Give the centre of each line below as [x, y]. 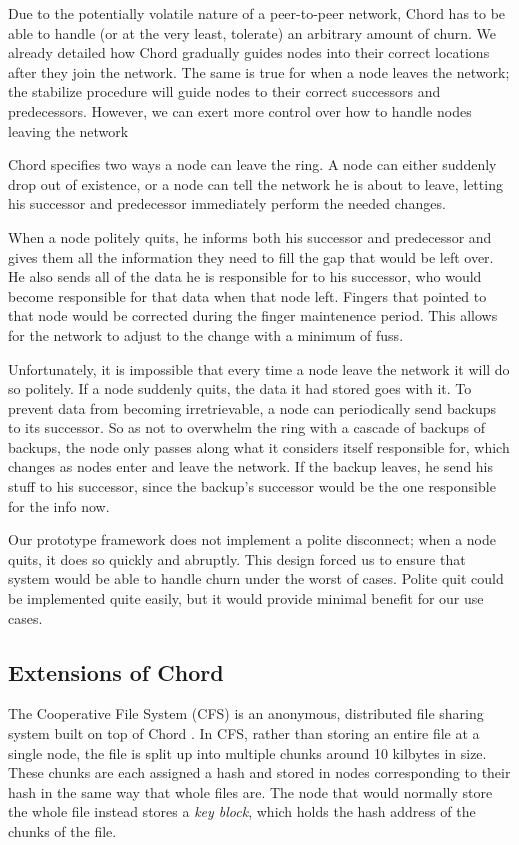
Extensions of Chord [116, 671]
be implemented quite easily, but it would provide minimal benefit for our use [246, 598]
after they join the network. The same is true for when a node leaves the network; [259, 71]
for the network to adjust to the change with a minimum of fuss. [206, 334]
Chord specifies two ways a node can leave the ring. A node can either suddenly [252, 164]
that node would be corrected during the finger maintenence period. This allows [253, 315]
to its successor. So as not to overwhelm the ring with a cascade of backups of [246, 427]
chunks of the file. [62, 830]
